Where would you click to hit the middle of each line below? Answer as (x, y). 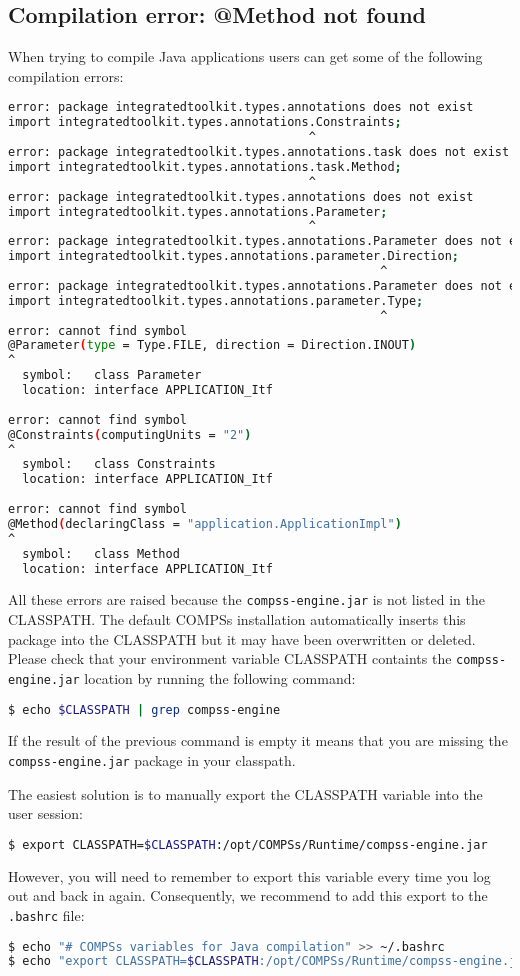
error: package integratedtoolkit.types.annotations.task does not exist (259, 152)
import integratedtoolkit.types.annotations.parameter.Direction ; (234, 256)
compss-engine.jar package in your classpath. (152, 760)
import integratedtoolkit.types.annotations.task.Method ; (205, 166)
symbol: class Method (101, 553)
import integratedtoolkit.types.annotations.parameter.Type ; (216, 300)
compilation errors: (66, 75)
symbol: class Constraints (119, 464)
